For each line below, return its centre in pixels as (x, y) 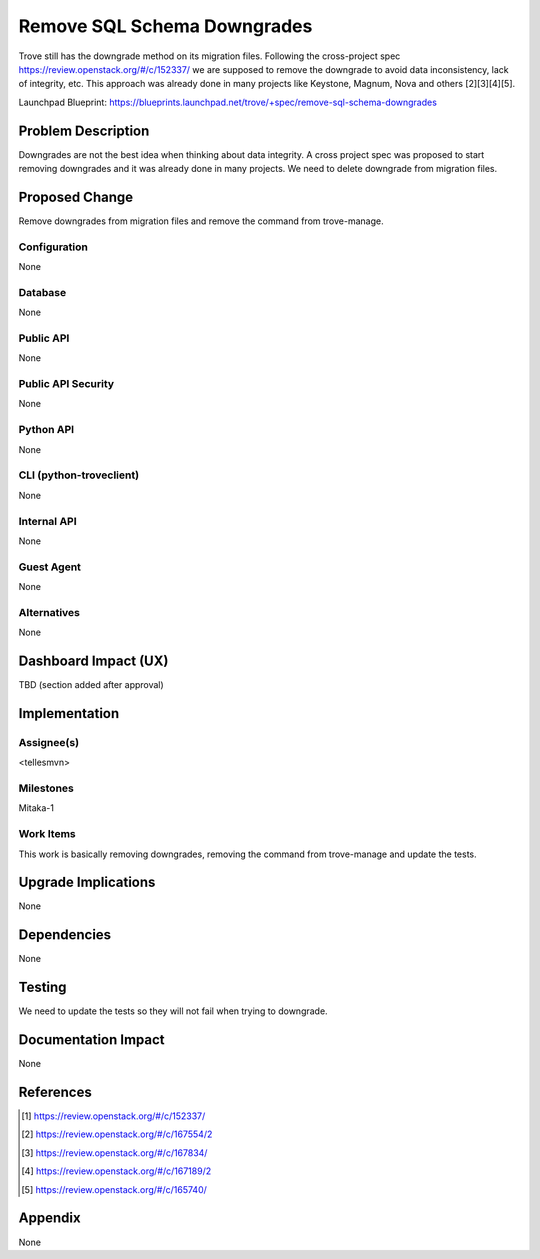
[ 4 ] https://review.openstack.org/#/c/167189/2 (116, 1171)
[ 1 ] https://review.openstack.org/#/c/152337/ (113, 1116)
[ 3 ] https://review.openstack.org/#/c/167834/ (114, 1152)
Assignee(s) (49, 742)
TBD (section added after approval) (91, 685)
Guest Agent (50, 567)
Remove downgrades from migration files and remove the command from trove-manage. (201, 221)
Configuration (53, 247)
